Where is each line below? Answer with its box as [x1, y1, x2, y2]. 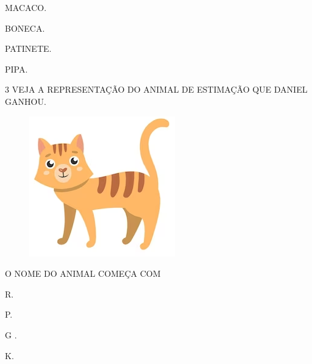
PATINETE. [5, 42, 52, 55]
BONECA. [5, 21, 45, 34]
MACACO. [5, 1, 47, 13]
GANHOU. [5, 95, 46, 107]
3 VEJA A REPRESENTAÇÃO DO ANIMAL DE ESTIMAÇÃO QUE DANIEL [5, 83, 308, 96]
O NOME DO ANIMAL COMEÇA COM [5, 267, 161, 280]
